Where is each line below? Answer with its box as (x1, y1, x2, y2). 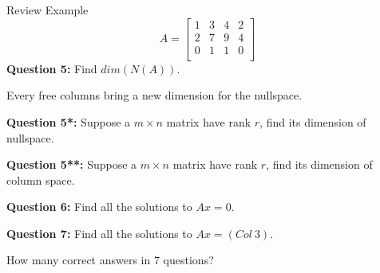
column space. (6, 171, 75, 188)
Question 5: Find (6, 60, 97, 76)
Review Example (6, 2, 89, 18)
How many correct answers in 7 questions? (6, 252, 214, 268)
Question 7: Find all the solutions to (6, 224, 192, 241)
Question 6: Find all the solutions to (6, 198, 192, 215)
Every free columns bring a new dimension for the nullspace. (6, 87, 303, 103)
